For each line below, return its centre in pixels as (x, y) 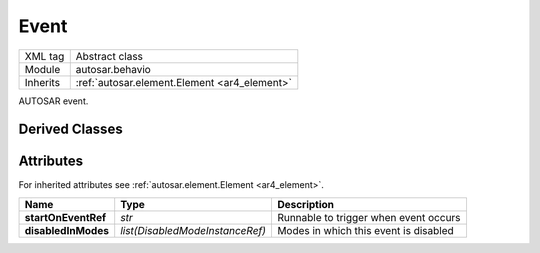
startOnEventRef (65, 217)
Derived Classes (71, 129)
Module (42, 69)
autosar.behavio (113, 69)
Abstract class (109, 56)
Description (305, 204)
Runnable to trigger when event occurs (368, 217)
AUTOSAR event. (53, 101)
